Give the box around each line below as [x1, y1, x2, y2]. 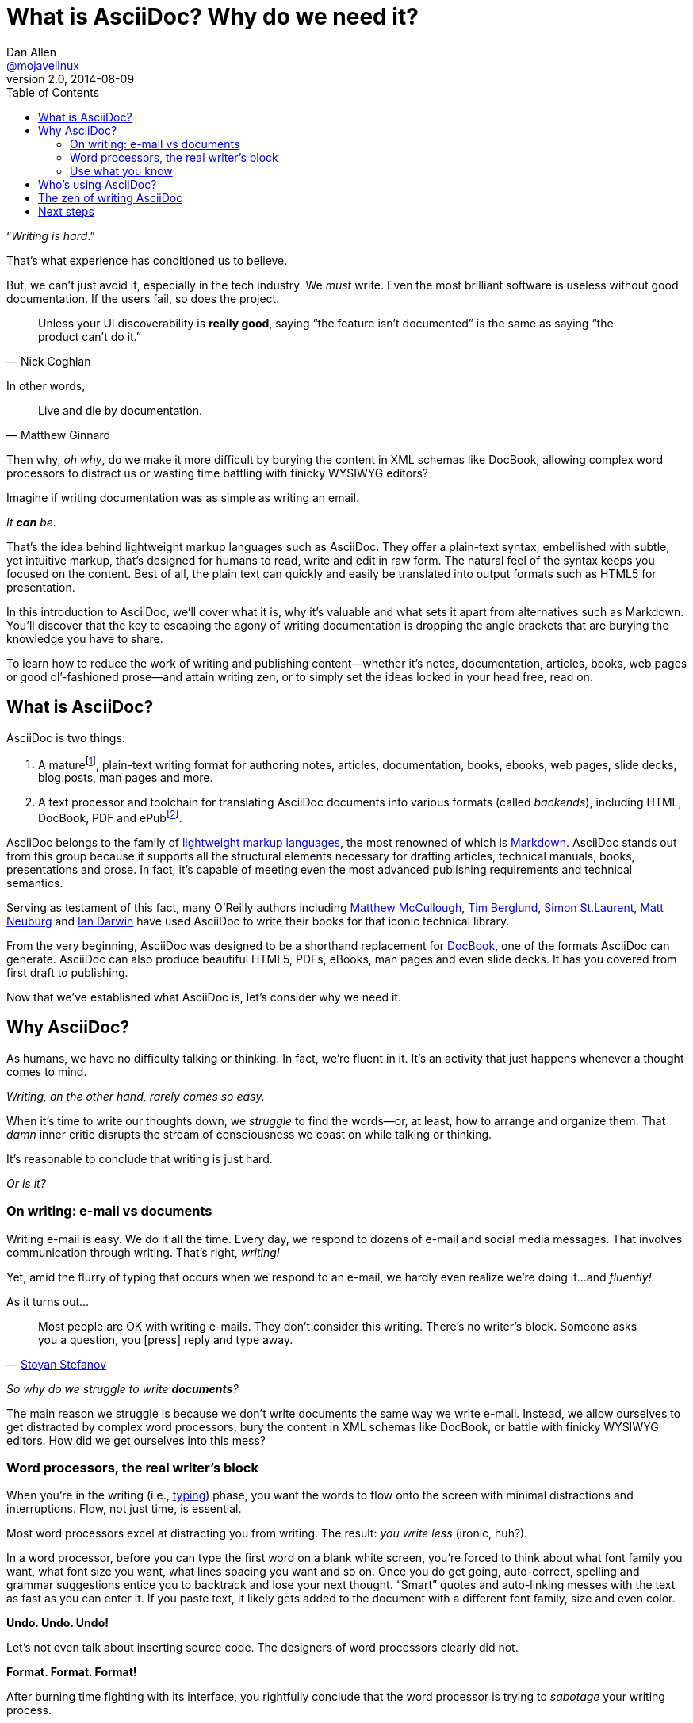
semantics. [6, 875, 63, 890]
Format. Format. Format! [6, 1665, 137, 1679]
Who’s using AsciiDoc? [38, 177, 157, 191]
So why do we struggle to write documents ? [6, 1381, 239, 1396]
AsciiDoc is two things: [6, 730, 125, 745]
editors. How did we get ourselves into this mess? [6, 1433, 266, 1447]
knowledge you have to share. [6, 631, 163, 645]
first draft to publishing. [6, 965, 128, 979]
